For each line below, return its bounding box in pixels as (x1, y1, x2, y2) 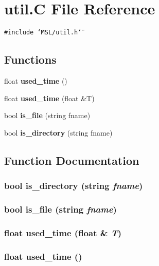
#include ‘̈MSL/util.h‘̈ (4, 29, 82, 36)
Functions (4, 51, 57, 67)
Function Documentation (4, 152, 139, 168)
